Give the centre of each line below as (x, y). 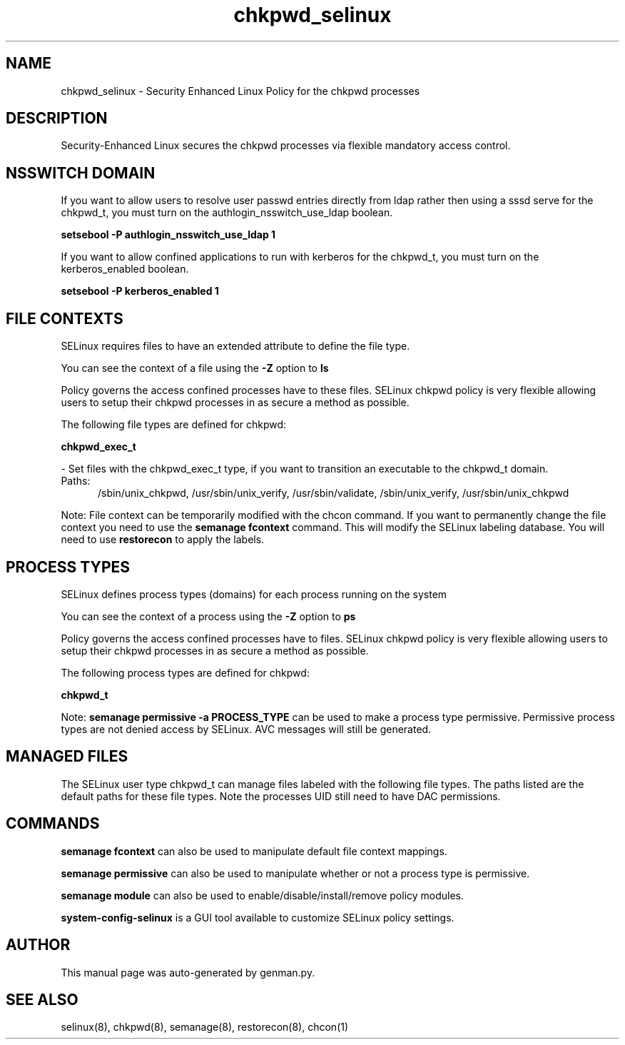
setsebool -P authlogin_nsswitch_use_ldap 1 (168, 235)
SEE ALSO (42, 999)
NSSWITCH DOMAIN (81, 173)
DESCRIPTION (57, 118)
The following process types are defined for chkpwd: (185, 672)
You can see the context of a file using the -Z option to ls (195, 368)
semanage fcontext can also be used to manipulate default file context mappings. (254, 851)
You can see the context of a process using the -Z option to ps (208, 616)
